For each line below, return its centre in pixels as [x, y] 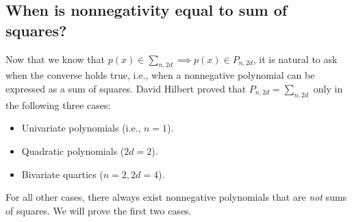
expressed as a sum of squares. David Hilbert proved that [126, 88]
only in [328, 88]
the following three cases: [58, 104]
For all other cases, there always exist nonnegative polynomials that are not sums [176, 197]
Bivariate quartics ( [62, 174]
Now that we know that [55, 59]
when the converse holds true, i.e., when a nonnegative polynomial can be [160, 75]
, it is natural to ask [295, 59]
